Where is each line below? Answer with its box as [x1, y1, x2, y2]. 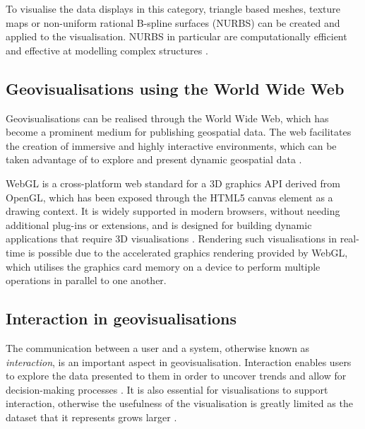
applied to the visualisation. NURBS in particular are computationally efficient [6, 29, 347, 44]
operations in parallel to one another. [6, 273, 167, 288]
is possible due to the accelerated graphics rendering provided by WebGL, [28, 245, 348, 259]
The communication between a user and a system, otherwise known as [6, 340, 310, 355]
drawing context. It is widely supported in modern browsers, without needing [6, 204, 340, 218]
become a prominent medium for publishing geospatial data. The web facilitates [6, 124, 352, 139]
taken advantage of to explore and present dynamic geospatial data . [6, 152, 302, 167]
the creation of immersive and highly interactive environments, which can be [6, 138, 337, 153]
